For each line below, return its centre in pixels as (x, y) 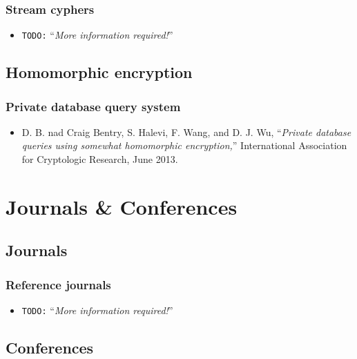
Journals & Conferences (122, 206)
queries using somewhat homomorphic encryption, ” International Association (184, 145)
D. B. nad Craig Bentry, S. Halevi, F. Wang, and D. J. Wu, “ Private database (186, 132)
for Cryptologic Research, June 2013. (100, 159)
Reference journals (58, 284)
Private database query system (93, 106)
